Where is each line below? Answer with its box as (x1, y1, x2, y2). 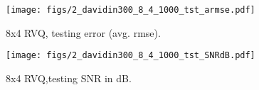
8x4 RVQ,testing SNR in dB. (6, 70, 132, 85)
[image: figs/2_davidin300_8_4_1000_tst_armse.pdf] (6, 5, 255, 15)
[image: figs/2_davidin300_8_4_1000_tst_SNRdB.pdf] (6, 50, 255, 61)
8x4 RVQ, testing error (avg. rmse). (6, 25, 161, 40)
